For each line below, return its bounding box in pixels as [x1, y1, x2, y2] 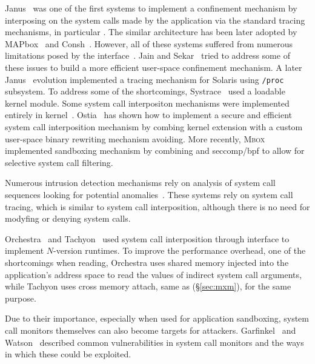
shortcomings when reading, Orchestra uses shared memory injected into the [5, 256, 289, 268]
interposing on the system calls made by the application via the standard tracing [5, 13, 305, 26]
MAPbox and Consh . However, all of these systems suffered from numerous [5, 37, 293, 50]
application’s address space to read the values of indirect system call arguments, [5, 268, 302, 280]
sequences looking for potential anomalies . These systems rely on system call [5, 188, 293, 200]
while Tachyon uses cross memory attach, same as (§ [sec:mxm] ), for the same [5, 280, 291, 293]
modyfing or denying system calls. [5, 212, 131, 225]
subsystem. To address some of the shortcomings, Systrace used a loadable [5, 85, 285, 98]
